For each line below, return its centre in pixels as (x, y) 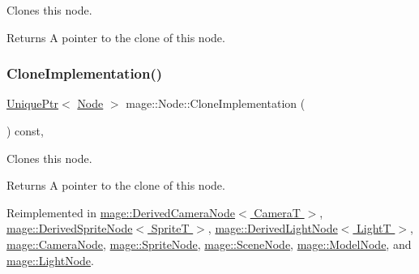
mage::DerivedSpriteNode (70, 228)
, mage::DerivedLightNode (273, 228)
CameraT (277, 212)
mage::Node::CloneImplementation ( (216, 103)
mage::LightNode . (50, 260)
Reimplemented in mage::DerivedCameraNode (121, 212)
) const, (25, 131)
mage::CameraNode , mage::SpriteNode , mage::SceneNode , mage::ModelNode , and (209, 244)
